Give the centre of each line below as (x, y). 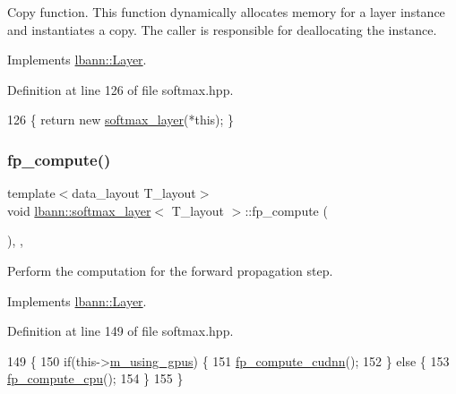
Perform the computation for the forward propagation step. (170, 270)
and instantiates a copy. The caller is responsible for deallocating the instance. (222, 29)
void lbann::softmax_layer (79, 210)
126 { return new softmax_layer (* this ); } (121, 120)
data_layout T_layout (134, 193)
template (31, 193)
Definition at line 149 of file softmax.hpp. (120, 331)
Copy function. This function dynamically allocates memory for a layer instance (226, 12)
